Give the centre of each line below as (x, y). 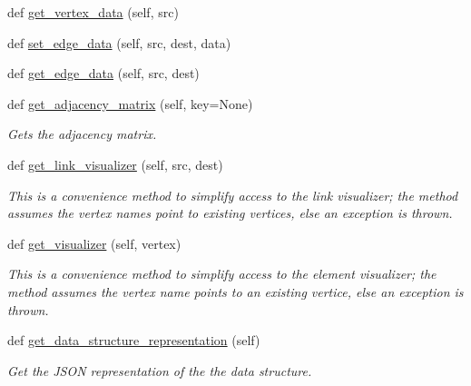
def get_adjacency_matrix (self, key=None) (130, 103)
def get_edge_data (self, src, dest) (103, 73)
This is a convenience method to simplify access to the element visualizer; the (222, 274)
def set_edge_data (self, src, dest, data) (119, 42)
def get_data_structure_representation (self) (134, 340)
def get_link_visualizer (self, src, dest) (115, 164)
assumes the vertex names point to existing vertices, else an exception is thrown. (230, 213)
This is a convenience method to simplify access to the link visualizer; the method (233, 195)
